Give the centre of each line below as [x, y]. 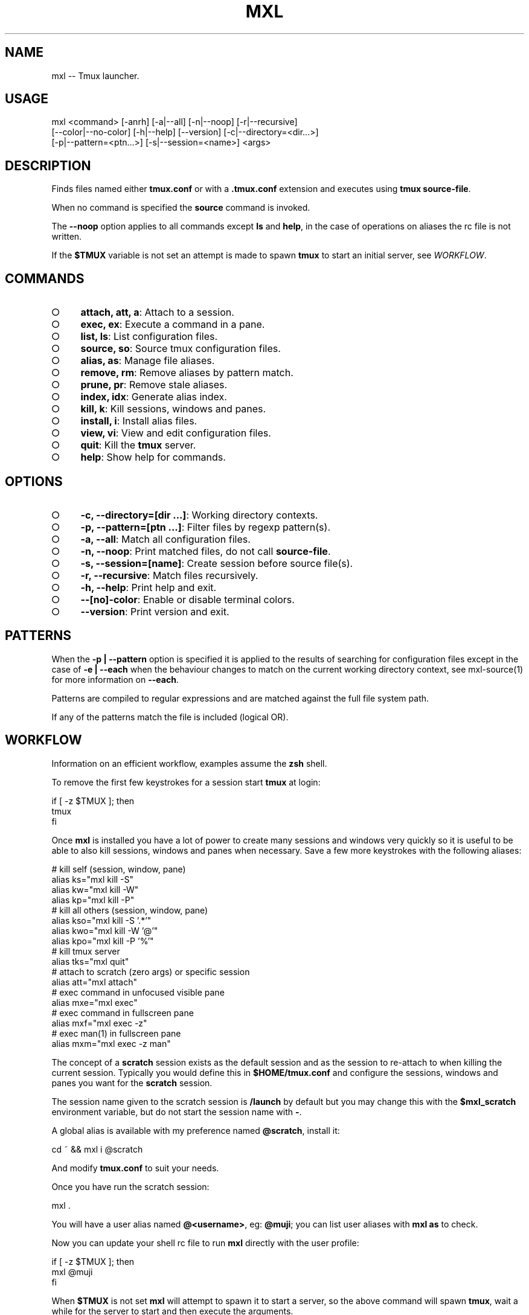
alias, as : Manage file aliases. [148, 361]
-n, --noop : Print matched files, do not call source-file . [206, 551]
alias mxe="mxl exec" [95, 1002]
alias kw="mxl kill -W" [95, 889]
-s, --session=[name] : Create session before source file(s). [217, 563]
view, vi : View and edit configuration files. [176, 433]
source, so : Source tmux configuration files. [181, 349]
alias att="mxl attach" [95, 982]
